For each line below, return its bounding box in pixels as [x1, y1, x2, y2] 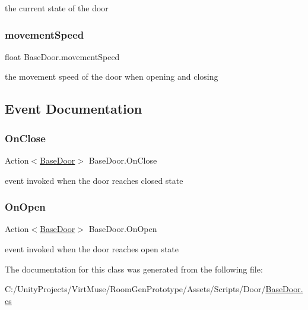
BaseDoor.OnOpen [88, 223, 157, 235]
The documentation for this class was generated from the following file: [5, 262, 263, 275]
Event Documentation [5, 99, 142, 118]
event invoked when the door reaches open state [5, 243, 179, 255]
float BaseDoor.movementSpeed [5, 50, 120, 62]
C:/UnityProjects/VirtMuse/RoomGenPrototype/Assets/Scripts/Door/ [5, 283, 266, 295]
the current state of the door [5, 2, 109, 14]
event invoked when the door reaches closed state [5, 174, 183, 186]
